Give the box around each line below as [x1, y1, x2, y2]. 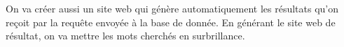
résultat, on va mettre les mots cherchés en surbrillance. [6, 28, 245, 43]
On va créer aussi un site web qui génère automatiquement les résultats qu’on [6, 1, 339, 15]
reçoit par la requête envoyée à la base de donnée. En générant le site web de [6, 15, 336, 29]
